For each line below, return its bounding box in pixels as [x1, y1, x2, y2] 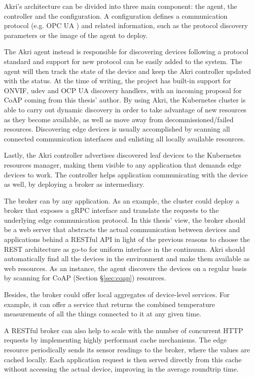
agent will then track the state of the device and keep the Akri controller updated [4, 66, 251, 76]
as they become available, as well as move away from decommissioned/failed [4, 114, 234, 124]
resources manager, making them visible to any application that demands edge [4, 159, 242, 170]
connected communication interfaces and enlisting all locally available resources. [4, 133, 246, 143]
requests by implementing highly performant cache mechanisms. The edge [4, 335, 227, 345]
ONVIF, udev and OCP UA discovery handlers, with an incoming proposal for [4, 85, 242, 95]
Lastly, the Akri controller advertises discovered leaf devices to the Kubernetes [4, 150, 242, 160]
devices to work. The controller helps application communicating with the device [4, 169, 248, 179]
